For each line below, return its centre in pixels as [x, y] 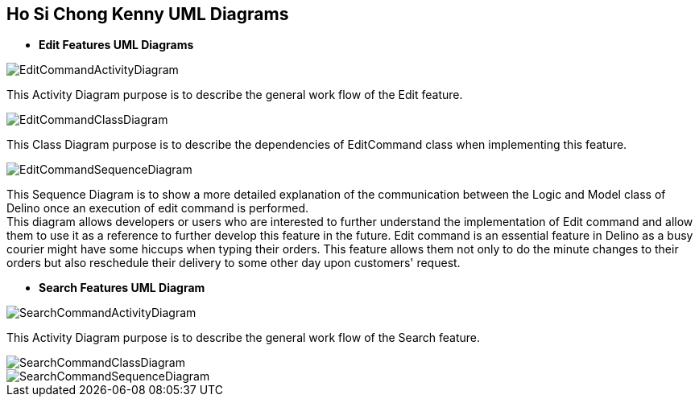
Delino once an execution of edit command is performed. [158, 208]
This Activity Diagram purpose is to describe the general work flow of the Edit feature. [235, 95]
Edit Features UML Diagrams [116, 45]
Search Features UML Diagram [122, 288]
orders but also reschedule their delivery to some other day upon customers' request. [234, 263]
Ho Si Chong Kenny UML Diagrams [148, 14]
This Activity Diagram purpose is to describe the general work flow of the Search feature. [244, 338]
